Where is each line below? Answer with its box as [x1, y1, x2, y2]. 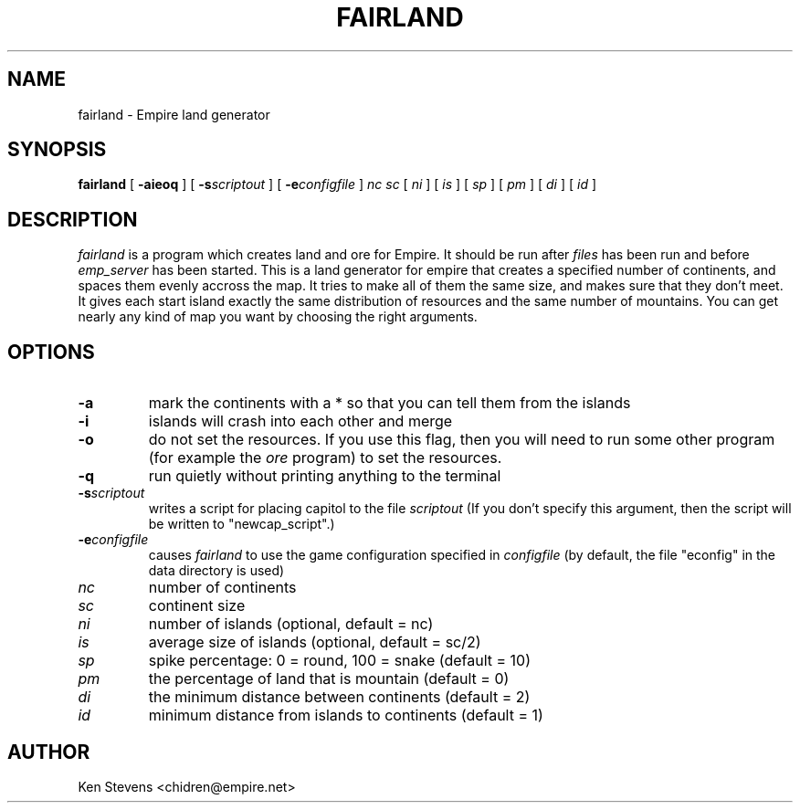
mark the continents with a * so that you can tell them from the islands [148, 394, 631, 413]
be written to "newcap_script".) [148, 516, 335, 532]
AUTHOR [7, 740, 90, 763]
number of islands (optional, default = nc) [148, 615, 434, 634]
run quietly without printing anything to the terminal [148, 467, 501, 486]
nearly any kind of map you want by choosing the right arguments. [78, 309, 478, 325]
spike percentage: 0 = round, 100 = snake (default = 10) [148, 651, 532, 670]
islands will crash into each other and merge [148, 412, 453, 431]
